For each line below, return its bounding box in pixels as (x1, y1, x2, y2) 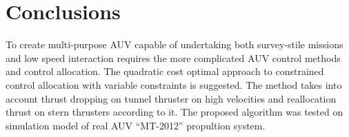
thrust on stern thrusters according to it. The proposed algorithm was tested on (6, 105, 343, 119)
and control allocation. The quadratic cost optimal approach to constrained (6, 64, 324, 78)
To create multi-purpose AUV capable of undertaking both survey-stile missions (6, 37, 343, 52)
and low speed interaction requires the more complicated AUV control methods (6, 50, 341, 65)
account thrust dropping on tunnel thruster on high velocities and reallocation (6, 91, 337, 105)
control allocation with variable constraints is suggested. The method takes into (6, 77, 342, 92)
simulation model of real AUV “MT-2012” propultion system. (6, 118, 266, 132)
